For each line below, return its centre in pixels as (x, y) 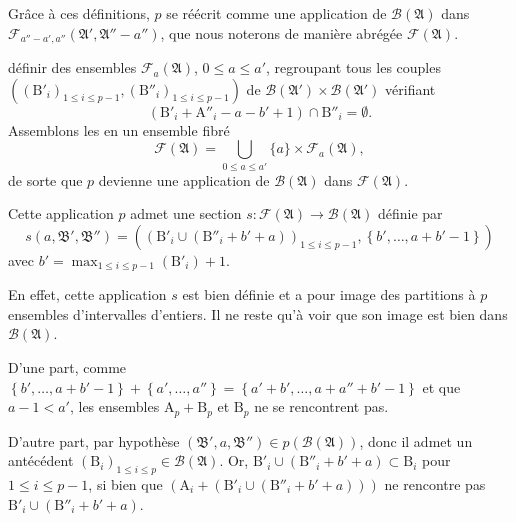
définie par (410, 213)
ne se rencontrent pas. (321, 406)
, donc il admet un (416, 440)
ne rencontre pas (435, 484)
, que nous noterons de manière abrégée (281, 32)
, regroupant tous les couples (353, 67)
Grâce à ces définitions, (79, 13)
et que (441, 386)
